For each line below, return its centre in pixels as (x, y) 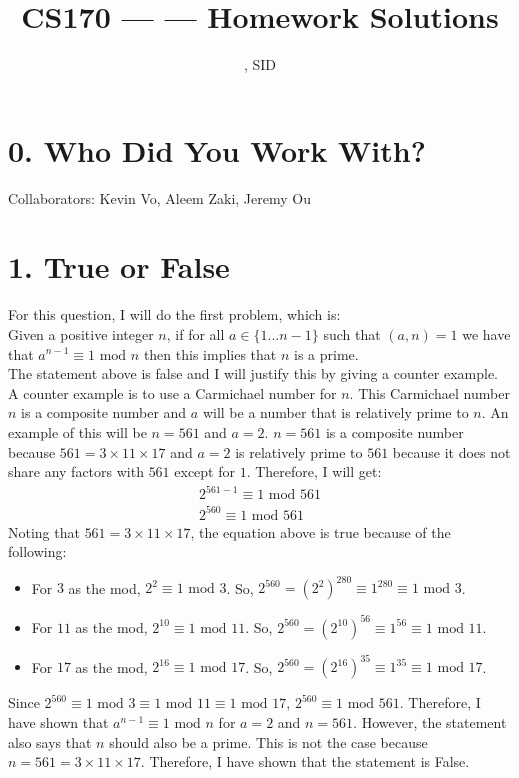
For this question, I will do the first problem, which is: (174, 314)
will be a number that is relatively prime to (335, 412)
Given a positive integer (81, 333)
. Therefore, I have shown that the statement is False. (305, 761)
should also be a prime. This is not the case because (268, 741)
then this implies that (210, 353)
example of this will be (77, 431)
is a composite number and (104, 412)
